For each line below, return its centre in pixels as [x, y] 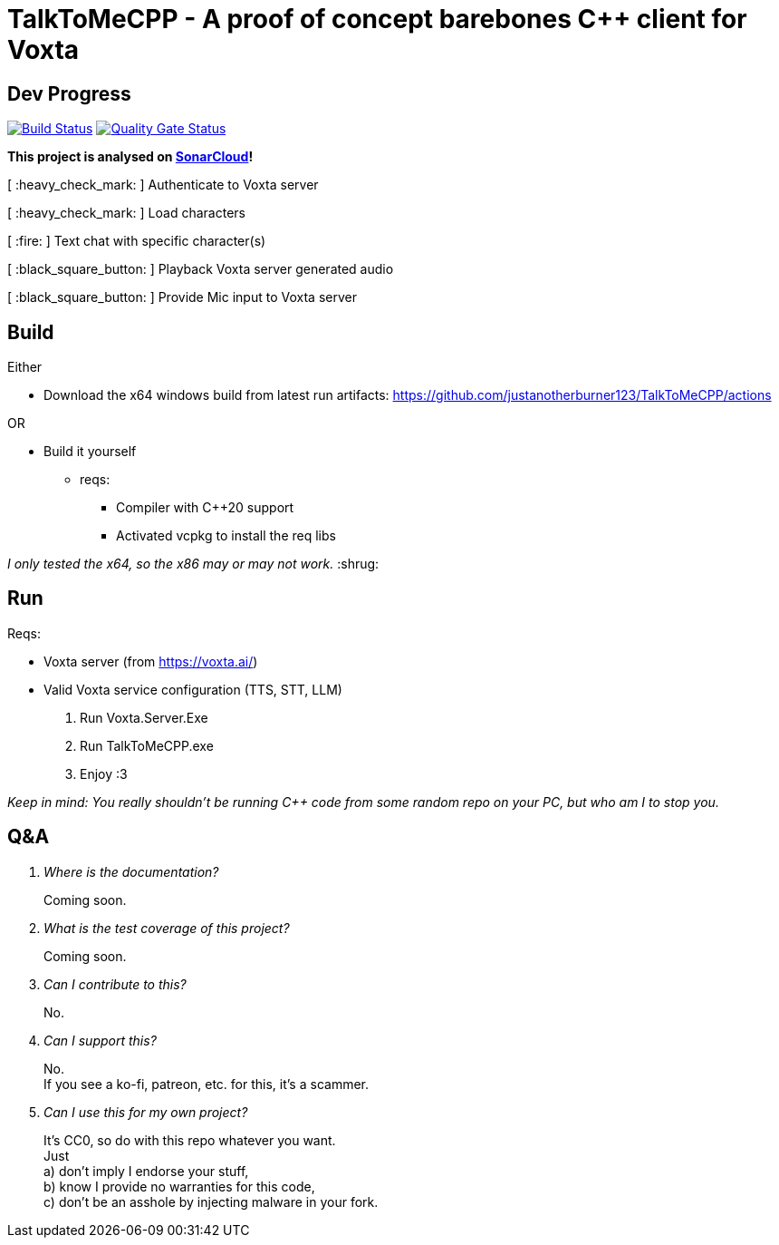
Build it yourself [90, 452]
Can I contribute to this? [115, 984]
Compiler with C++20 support [205, 508]
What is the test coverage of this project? [167, 928]
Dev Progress [69, 93]
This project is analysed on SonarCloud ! [130, 157]
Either [25, 367]
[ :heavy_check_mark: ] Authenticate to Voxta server [163, 185]
